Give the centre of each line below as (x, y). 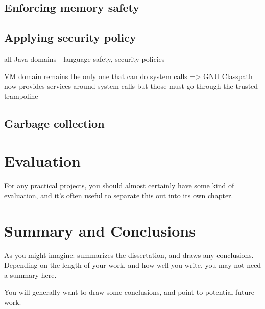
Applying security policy (70, 37)
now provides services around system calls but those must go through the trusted (131, 86)
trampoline (21, 96)
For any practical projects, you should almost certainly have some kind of (119, 185)
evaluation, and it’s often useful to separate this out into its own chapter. (119, 195)
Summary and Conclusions (100, 230)
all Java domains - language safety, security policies (85, 58)
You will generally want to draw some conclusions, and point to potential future (129, 292)
